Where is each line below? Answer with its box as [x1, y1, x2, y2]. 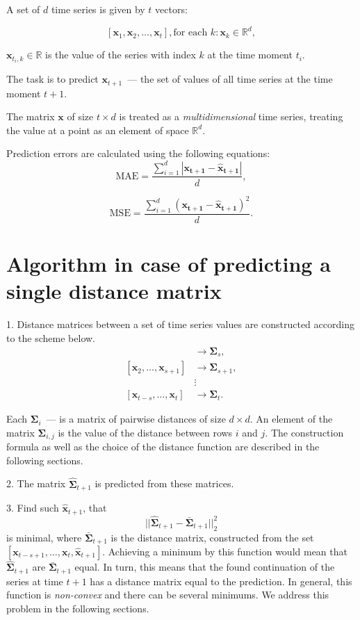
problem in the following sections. [6, 601, 149, 615]
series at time [6, 573, 63, 588]
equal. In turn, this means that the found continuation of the [74, 560, 335, 574]
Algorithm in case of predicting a [6, 250, 331, 278]
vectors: [155, 2, 188, 16]
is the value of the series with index [45, 47, 196, 62]
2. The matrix [6, 476, 66, 491]
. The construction [265, 425, 344, 439]
